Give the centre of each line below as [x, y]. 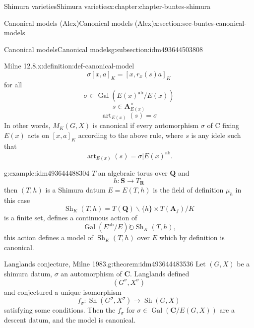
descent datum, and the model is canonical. [70, 319]
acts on [38, 135]
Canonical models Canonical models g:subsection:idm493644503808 [103, 49]
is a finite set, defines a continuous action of [71, 217]
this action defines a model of [49, 237]
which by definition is [192, 237]
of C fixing [223, 125]
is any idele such [216, 135]
